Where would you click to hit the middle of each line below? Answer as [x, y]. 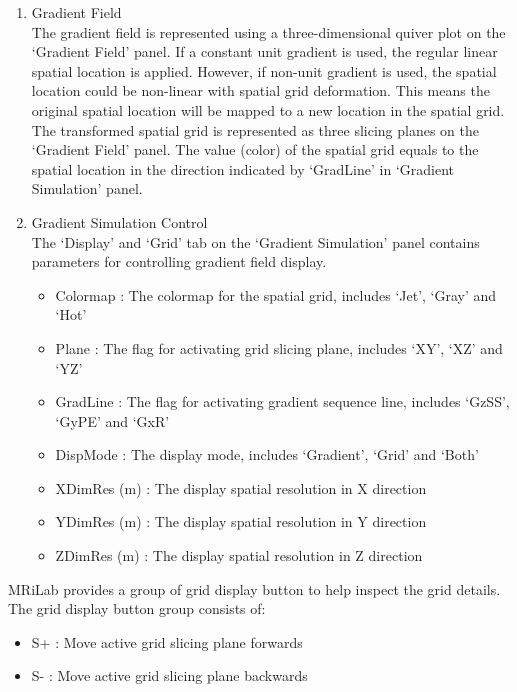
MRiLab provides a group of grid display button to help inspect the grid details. [254, 588]
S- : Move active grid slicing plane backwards [169, 675]
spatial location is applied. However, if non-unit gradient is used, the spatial [264, 70]
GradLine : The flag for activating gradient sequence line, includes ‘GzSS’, [282, 401]
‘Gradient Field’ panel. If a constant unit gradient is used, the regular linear [264, 51]
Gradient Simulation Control [119, 221]
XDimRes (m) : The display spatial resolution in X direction [241, 487]
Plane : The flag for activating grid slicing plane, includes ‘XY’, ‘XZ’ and [279, 347]
